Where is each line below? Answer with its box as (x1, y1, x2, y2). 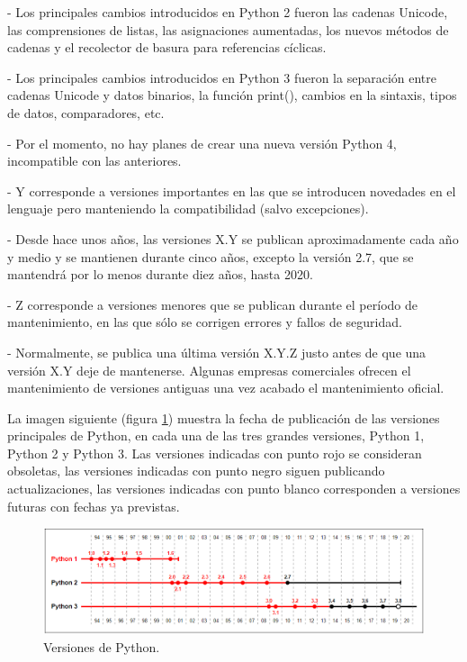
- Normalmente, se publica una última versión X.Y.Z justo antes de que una (7, 342, 427, 361)
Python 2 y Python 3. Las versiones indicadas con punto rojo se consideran (7, 443, 422, 462)
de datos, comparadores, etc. (7, 103, 165, 122)
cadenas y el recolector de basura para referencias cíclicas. (7, 38, 327, 57)
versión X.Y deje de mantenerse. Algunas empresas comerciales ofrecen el (7, 360, 411, 379)
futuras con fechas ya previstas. (7, 496, 180, 515)
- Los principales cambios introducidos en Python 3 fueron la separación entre (7, 68, 436, 86)
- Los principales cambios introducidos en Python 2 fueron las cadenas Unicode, (7, 3, 448, 21)
